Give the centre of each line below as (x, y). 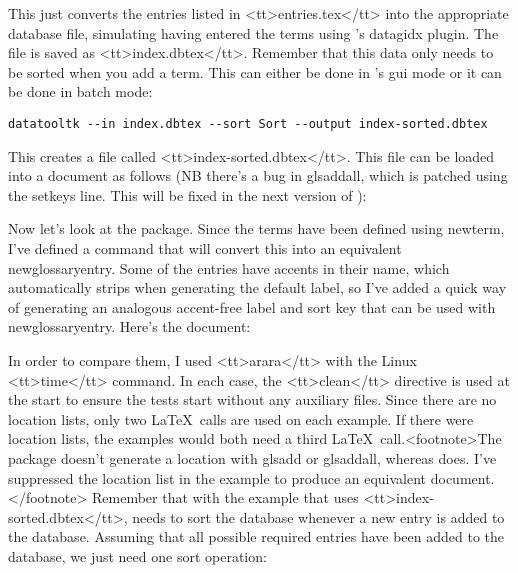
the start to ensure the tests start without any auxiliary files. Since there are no (252, 399)
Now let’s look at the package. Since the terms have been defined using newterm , (256, 228)
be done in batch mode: (80, 91)
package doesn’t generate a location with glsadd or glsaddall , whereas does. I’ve (252, 457)
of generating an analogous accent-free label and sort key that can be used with (252, 306)
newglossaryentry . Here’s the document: (129, 326)
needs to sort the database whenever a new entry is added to (318, 516)
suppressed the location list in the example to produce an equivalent (217, 477)
